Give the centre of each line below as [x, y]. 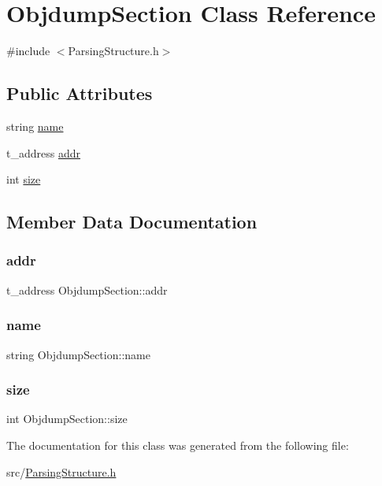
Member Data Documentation [132, 222]
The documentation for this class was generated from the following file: [178, 445]
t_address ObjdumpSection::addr [87, 289]
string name [35, 126]
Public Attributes [80, 93]
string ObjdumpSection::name [78, 354]
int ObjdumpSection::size [67, 419]
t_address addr [43, 152]
